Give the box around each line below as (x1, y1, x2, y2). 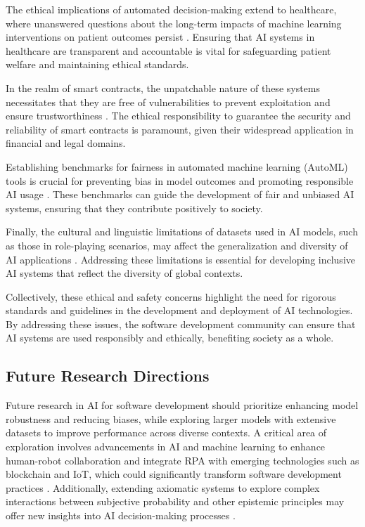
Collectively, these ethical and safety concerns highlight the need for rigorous (6, 289, 336, 304)
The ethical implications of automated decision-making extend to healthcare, (6, 2, 337, 16)
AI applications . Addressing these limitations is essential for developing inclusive (6, 252, 355, 266)
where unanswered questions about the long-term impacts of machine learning (6, 15, 342, 30)
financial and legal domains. (6, 136, 126, 150)
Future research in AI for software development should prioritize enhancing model (6, 398, 359, 412)
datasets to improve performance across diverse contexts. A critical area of (6, 425, 327, 440)
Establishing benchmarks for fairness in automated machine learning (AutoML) (6, 159, 348, 174)
